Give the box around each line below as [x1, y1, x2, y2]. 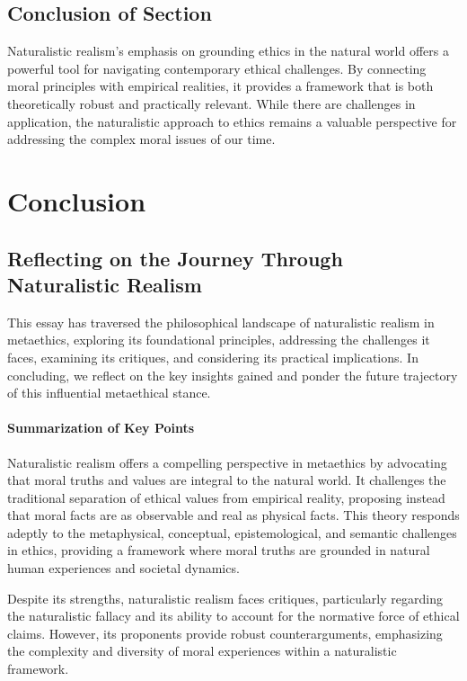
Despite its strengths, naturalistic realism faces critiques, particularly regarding [7, 588, 443, 607]
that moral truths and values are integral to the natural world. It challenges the [7, 470, 446, 489]
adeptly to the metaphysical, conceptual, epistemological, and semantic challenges [7, 523, 457, 542]
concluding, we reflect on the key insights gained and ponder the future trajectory [7, 365, 458, 384]
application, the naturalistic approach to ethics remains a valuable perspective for [7, 112, 457, 130]
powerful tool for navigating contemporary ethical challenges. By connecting [7, 58, 427, 77]
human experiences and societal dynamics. [7, 559, 240, 578]
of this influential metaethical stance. [7, 383, 211, 402]
